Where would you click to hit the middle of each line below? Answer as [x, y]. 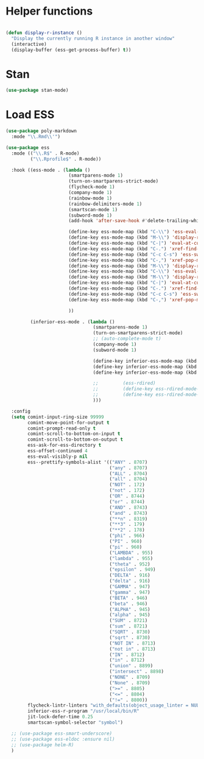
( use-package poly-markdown [41, 131]
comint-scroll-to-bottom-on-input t [74, 434]
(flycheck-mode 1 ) [92, 187]
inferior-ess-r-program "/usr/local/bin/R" [83, 711]
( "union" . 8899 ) [131, 666]
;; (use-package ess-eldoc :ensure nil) [63, 739]
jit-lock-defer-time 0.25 [61, 717]
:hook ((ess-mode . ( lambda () [51, 170]
